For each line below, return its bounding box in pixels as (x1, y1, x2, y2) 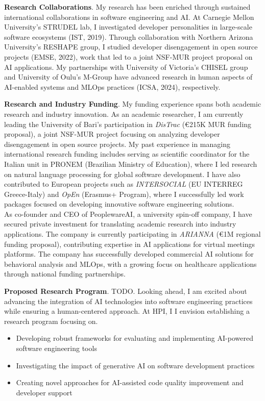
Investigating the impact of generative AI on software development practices (16, 360, 255, 370)
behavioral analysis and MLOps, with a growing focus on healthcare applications (4, 258, 257, 269)
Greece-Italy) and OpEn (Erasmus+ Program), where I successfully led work (4, 188, 244, 199)
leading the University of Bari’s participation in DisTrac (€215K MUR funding (4, 118, 252, 129)
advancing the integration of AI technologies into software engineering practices (4, 295, 253, 306)
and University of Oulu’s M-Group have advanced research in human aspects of (4, 71, 253, 82)
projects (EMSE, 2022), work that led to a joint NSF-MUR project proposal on (4, 51, 253, 62)
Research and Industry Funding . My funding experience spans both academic (4, 98, 261, 109)
